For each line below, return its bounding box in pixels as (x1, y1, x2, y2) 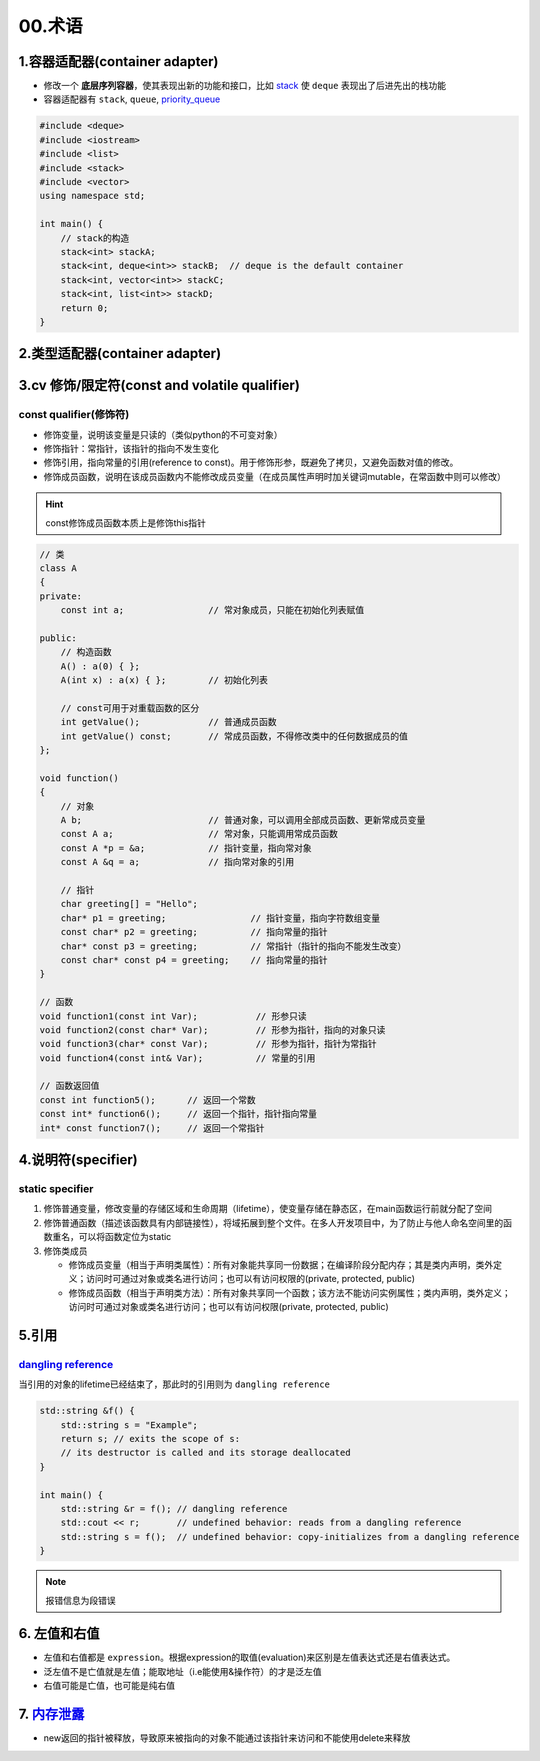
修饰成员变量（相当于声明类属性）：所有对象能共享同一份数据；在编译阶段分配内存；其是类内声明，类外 (68, 1258, 494, 1270)
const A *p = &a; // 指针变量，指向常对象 (60, 842, 312, 854)
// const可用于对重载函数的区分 (60, 702, 200, 714)
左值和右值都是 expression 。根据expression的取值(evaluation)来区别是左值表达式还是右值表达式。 (43, 1651, 456, 1664)
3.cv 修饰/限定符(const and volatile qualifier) (18, 377, 300, 394)
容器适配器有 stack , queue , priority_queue (43, 93, 221, 105)
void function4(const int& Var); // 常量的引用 (39, 1052, 316, 1064)
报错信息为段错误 (45, 1594, 116, 1606)
